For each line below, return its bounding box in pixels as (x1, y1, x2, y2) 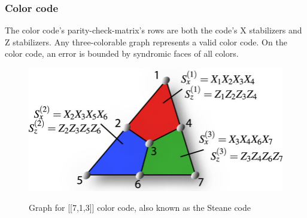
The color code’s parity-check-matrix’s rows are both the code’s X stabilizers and (5, 24, 302, 36)
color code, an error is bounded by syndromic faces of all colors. (5, 47, 239, 60)
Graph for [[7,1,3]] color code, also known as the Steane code (29, 201, 251, 214)
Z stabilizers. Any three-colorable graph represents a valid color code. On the (5, 35, 287, 48)
